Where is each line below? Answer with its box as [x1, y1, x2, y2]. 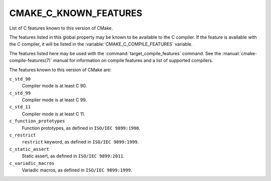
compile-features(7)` [9, 58, 52, 64]
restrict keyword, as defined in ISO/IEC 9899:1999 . [22, 139, 139, 145]
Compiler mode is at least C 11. [22, 111, 85, 117]
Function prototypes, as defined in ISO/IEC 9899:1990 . [22, 125, 141, 131]
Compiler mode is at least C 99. [22, 97, 87, 103]
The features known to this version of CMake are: [9, 67, 112, 73]
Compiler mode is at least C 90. [22, 83, 87, 89]
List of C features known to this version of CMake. [9, 25, 113, 31]
